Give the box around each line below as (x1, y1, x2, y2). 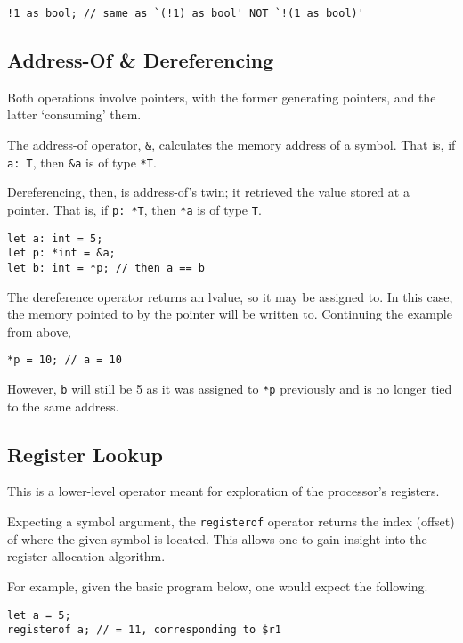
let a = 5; (7, 608, 71, 622)
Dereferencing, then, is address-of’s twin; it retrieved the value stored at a (7, 183, 410, 201)
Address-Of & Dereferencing (7, 46, 274, 74)
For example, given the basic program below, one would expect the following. (7, 576, 428, 595)
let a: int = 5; (7, 232, 103, 245)
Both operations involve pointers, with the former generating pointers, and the (7, 87, 436, 106)
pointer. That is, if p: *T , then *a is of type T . (7, 199, 262, 218)
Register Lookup (7, 440, 163, 468)
